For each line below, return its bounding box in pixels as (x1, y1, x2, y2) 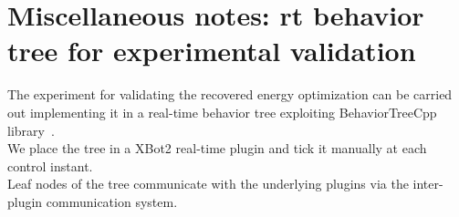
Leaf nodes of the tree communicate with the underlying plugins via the (7, 174, 409, 193)
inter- (412, 174, 443, 193)
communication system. (46, 191, 178, 211)
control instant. (7, 156, 93, 175)
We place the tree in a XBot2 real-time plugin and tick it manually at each (7, 139, 427, 158)
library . (7, 120, 55, 139)
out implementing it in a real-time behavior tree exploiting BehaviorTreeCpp (7, 102, 437, 121)
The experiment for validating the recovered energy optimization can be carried (7, 85, 453, 104)
